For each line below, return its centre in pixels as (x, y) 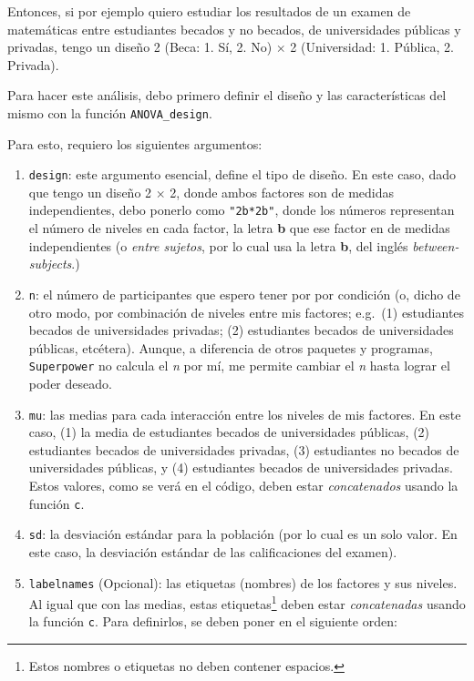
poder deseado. (70, 383)
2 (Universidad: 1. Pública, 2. (372, 47)
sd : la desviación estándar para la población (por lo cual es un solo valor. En (243, 534)
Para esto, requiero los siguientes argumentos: (135, 143)
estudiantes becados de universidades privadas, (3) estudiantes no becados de (244, 449)
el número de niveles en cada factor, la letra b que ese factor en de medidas (239, 228)
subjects (50, 264)
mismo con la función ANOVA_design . (110, 112)
